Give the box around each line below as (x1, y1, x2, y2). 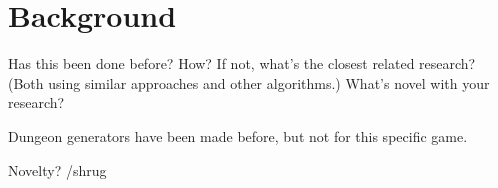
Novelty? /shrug (8, 159, 107, 180)
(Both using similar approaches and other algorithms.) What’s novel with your (8, 72, 490, 93)
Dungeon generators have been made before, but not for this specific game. (8, 125, 468, 146)
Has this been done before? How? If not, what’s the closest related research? (8, 53, 476, 74)
